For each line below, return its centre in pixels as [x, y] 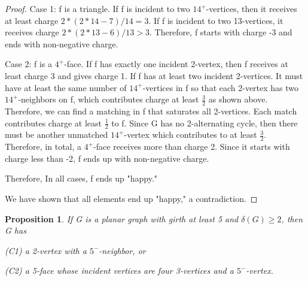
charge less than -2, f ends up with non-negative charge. [107, 158]
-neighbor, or [122, 250]
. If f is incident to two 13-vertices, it [216, 20]
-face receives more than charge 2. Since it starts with [192, 146]
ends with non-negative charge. [62, 43]
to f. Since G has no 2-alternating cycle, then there [205, 123]
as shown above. [238, 99]
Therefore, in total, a [43, 146]
